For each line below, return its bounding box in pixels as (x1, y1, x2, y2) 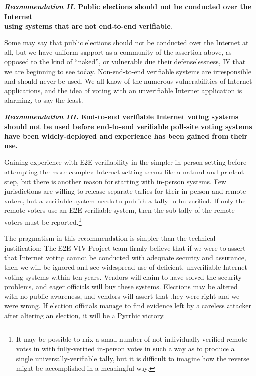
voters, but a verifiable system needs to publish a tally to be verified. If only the (4, 195, 246, 205)
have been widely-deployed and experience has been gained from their (4, 131, 248, 141)
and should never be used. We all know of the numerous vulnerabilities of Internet (4, 76, 252, 86)
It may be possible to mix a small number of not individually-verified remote (16, 334, 247, 344)
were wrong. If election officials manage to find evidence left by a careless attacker (4, 300, 251, 311)
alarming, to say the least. (4, 95, 83, 105)
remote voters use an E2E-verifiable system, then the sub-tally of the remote (4, 205, 235, 215)
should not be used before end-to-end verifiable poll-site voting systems (4, 121, 252, 131)
